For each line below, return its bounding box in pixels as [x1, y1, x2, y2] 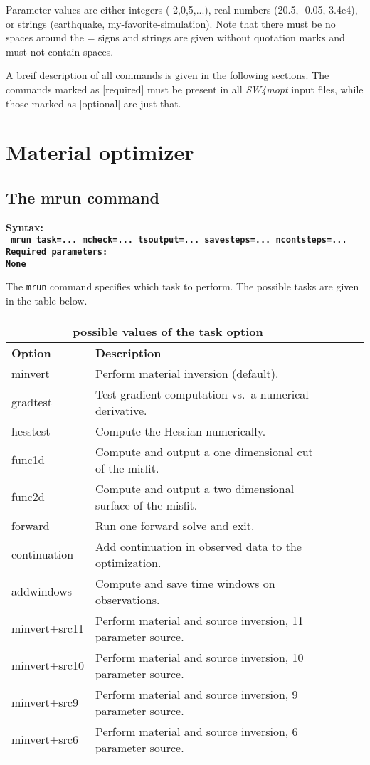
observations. [95, 591, 160, 608]
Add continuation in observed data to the [95, 537, 302, 554]
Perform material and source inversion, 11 [95, 611, 304, 628]
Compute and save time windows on [95, 574, 275, 591]
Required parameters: [6, 246, 108, 257]
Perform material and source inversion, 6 [95, 722, 298, 739]
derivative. [95, 401, 147, 418]
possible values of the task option [73, 322, 263, 339]
